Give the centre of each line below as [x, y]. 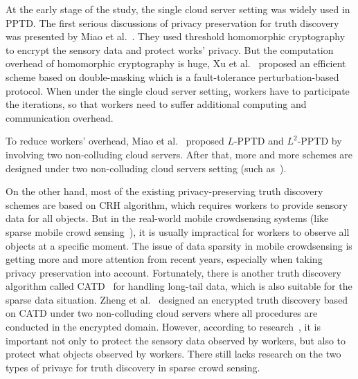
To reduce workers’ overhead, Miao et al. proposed [115, 141]
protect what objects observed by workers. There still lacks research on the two [173, 354]
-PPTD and [259, 141]
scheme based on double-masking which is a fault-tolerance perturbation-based [172, 76]
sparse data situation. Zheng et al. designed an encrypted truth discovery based [177, 299]
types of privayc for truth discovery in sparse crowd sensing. [133, 367]
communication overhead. [60, 117]
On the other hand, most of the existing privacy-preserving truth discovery [164, 191]
